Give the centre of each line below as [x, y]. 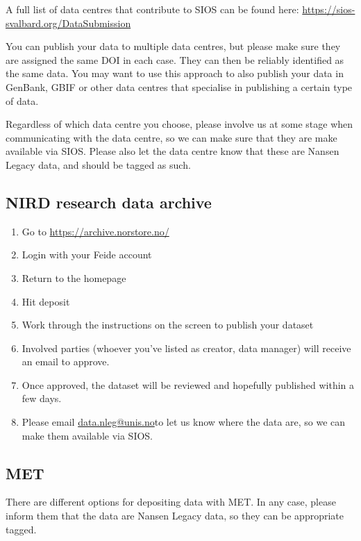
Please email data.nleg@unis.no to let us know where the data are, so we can [184, 422]
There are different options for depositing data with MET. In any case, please [171, 502]
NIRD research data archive [109, 202]
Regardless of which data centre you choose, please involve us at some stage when [179, 124]
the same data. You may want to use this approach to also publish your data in [175, 73]
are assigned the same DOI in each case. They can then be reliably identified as [175, 59]
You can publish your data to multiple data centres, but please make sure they [173, 46]
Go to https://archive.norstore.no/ [95, 231]
